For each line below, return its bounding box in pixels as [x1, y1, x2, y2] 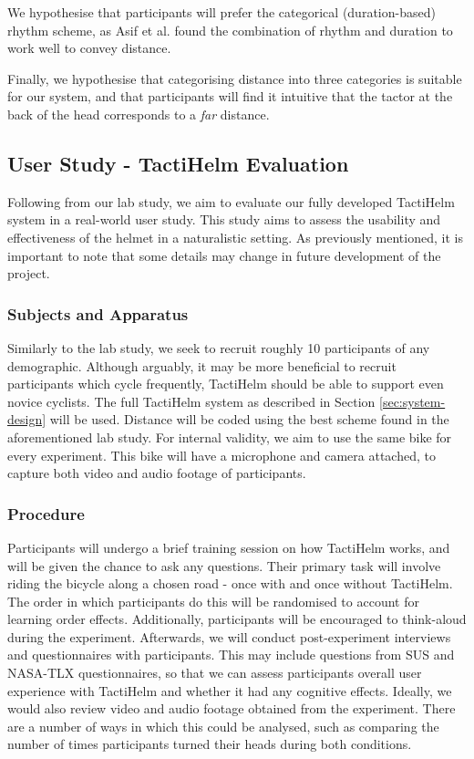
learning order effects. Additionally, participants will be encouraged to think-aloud [7, 609, 467, 629]
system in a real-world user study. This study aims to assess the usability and [7, 210, 441, 229]
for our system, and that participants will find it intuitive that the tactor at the [7, 87, 453, 106]
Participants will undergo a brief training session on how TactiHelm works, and [7, 537, 450, 556]
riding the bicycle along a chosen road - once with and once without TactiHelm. [7, 574, 453, 593]
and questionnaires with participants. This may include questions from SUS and [7, 645, 455, 664]
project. [7, 264, 50, 283]
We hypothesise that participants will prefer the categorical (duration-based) [7, 3, 436, 21]
